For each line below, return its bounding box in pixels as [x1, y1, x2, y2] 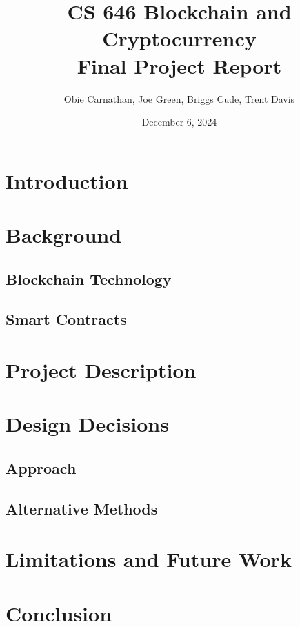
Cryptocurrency [102, 24, 257, 52]
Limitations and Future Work [6, 545, 292, 573]
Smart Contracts [6, 308, 127, 330]
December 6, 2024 [141, 115, 217, 129]
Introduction [6, 166, 128, 195]
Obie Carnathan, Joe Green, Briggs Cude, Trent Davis [63, 91, 295, 106]
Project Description [6, 356, 197, 384]
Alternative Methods [6, 497, 158, 519]
